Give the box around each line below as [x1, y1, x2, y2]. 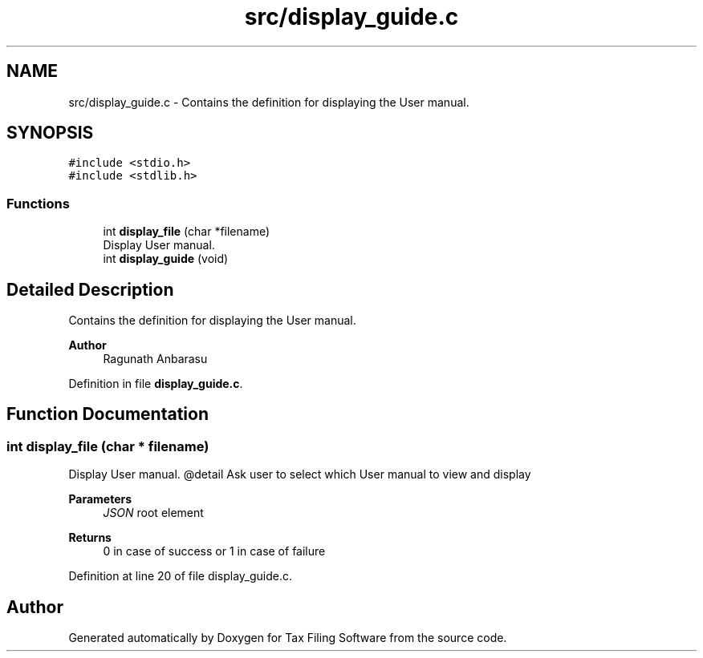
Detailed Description [6, 279, 174, 300]
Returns [68, 531, 112, 545]
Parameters [68, 492, 132, 507]
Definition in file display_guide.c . [68, 377, 243, 391]
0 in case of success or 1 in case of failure [103, 544, 326, 559]
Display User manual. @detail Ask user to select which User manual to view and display [68, 467, 531, 482]
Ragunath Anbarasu [103, 352, 208, 366]
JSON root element [103, 506, 204, 520]
